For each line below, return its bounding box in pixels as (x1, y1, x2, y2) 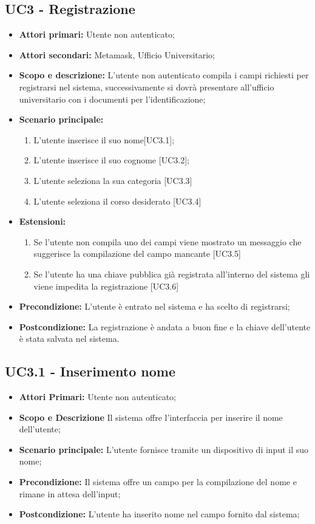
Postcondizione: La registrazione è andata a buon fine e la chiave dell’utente (19, 320, 311, 333)
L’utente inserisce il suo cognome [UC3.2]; (33, 154, 189, 166)
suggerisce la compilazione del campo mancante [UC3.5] (33, 247, 241, 260)
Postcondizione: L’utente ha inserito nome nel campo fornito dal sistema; (19, 508, 300, 520)
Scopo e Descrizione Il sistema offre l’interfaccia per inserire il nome (19, 410, 283, 423)
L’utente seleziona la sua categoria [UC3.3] (33, 174, 192, 186)
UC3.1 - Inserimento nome (5, 362, 175, 381)
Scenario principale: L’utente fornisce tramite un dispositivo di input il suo (19, 443, 309, 455)
